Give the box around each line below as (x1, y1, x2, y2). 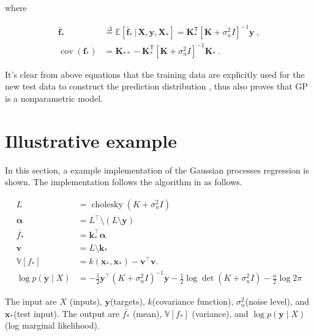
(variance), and (192, 307, 249, 319)
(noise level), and (245, 295, 310, 308)
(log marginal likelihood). (5, 319, 100, 332)
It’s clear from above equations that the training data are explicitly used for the (5, 67, 305, 80)
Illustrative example (5, 128, 177, 153)
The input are (5, 295, 57, 308)
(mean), (132, 307, 162, 319)
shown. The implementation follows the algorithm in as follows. (5, 175, 242, 188)
